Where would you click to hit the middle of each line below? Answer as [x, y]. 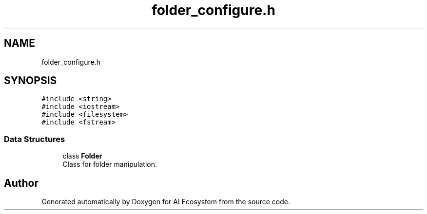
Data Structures [35, 139]
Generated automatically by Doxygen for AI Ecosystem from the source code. [166, 202]
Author [21, 183]
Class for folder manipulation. [110, 164]
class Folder [82, 156]
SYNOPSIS [30, 81]
